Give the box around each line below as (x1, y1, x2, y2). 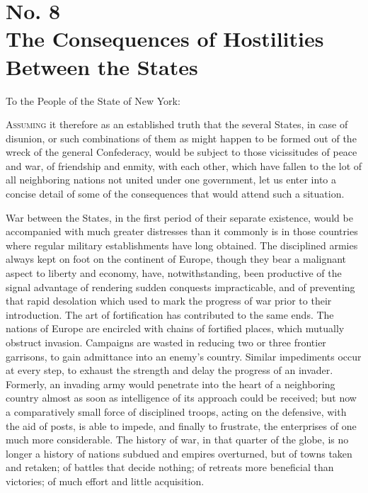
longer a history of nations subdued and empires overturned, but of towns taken (6, 446, 352, 460)
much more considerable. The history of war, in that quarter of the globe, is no (6, 432, 349, 447)
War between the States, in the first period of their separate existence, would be (6, 210, 353, 225)
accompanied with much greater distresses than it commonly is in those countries (6, 224, 358, 239)
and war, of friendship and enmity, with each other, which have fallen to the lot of (6, 158, 362, 173)
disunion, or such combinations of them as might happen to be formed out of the (6, 130, 357, 145)
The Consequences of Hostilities (6, 24, 324, 53)
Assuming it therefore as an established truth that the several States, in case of (6, 117, 348, 132)
